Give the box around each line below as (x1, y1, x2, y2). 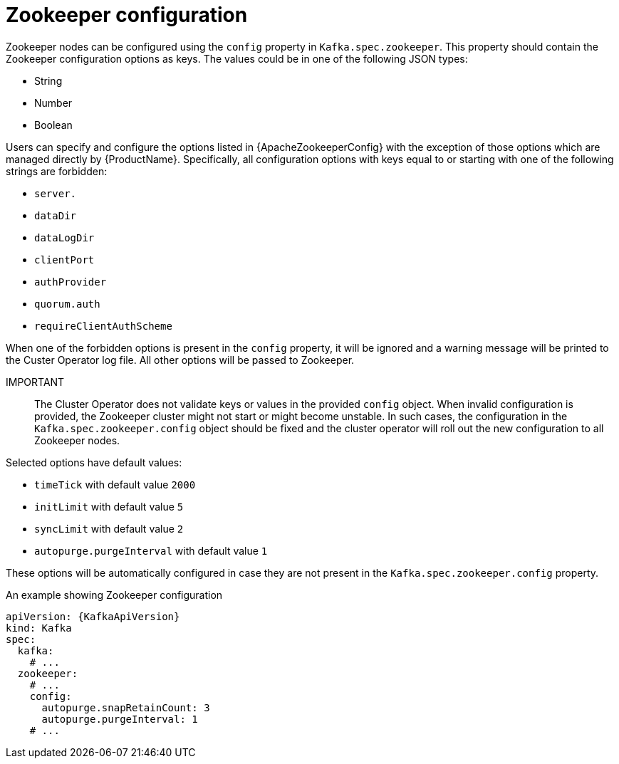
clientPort (34, 253, 95, 266)
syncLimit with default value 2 (34, 522, 184, 535)
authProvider (34, 276, 107, 288)
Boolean (34, 118, 73, 131)
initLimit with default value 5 (34, 500, 184, 513)
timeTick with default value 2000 (34, 478, 196, 491)
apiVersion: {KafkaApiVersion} (6, 610, 180, 622)
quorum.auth (34, 298, 100, 310)
